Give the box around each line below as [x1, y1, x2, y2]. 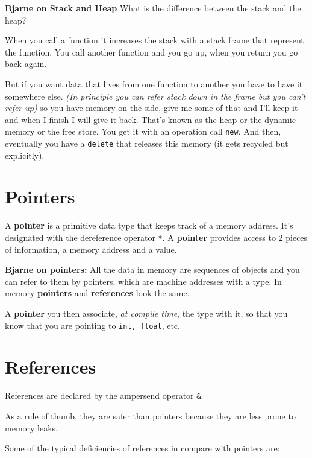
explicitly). [5, 148, 45, 161]
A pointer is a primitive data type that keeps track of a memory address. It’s [5, 219, 293, 232]
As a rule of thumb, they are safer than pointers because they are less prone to [5, 410, 296, 422]
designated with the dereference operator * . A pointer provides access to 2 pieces [5, 231, 308, 243]
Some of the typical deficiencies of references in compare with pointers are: [5, 442, 280, 454]
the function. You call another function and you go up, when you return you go [5, 45, 298, 58]
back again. [5, 57, 47, 70]
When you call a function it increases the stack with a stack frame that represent [5, 34, 304, 46]
